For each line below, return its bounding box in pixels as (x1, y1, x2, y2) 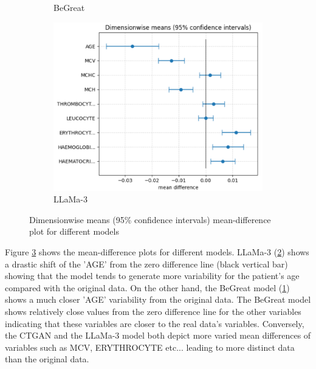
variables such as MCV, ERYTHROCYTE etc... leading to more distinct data (5, 340, 295, 353)
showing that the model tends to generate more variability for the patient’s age (5, 269, 300, 282)
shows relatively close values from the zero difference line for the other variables (5, 305, 301, 317)
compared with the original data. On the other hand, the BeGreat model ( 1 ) (5, 281, 290, 294)
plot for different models (29, 225, 119, 238)
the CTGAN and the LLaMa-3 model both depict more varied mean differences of (5, 329, 311, 342)
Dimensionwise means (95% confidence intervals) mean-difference (29, 213, 271, 226)
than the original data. (5, 353, 89, 365)
